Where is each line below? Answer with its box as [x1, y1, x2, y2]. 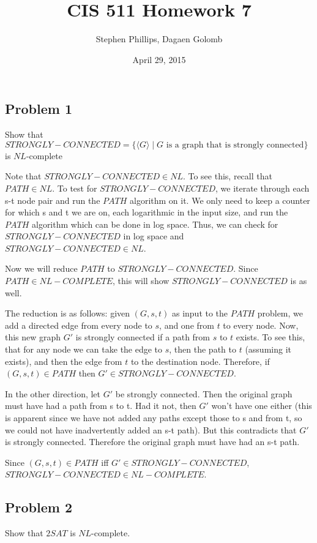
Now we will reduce [5, 262, 78, 275]
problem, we [257, 307, 304, 320]
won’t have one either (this [211, 399, 312, 412]
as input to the [171, 307, 228, 320]
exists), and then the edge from [5, 354, 122, 367]
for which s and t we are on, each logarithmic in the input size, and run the [5, 206, 288, 219]
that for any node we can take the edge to [5, 343, 163, 356]
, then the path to [169, 343, 236, 356]
